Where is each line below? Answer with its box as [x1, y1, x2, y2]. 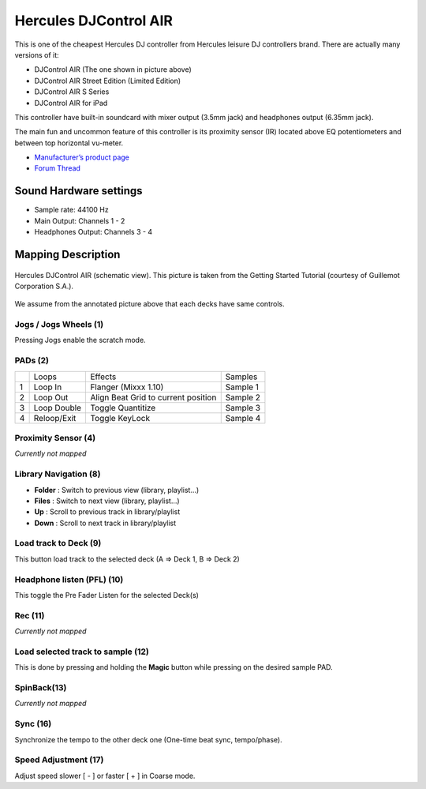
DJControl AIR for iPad [34, 98, 108, 107]
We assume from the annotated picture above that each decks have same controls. [14, 299, 285, 309]
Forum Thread [34, 163, 80, 173]
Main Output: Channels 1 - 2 [34, 216, 125, 225]
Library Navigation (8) [14, 468, 101, 479]
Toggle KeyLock [90, 412, 150, 423]
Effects [90, 371, 117, 382]
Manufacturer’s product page [34, 152, 130, 162]
